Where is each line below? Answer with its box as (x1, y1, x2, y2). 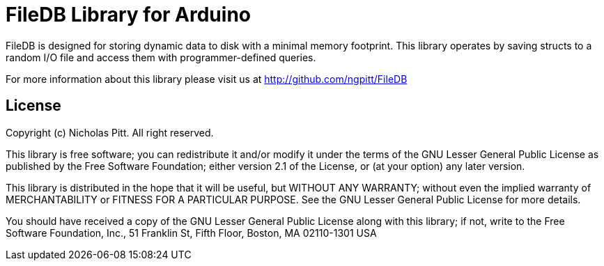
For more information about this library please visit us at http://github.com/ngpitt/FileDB (6, 72, 408, 85)
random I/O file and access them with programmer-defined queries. (6, 51, 316, 63)
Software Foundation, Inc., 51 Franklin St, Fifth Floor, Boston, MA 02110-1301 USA (6, 226, 377, 239)
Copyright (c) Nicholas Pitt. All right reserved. (6, 126, 214, 139)
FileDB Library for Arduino (6, 3, 251, 26)
